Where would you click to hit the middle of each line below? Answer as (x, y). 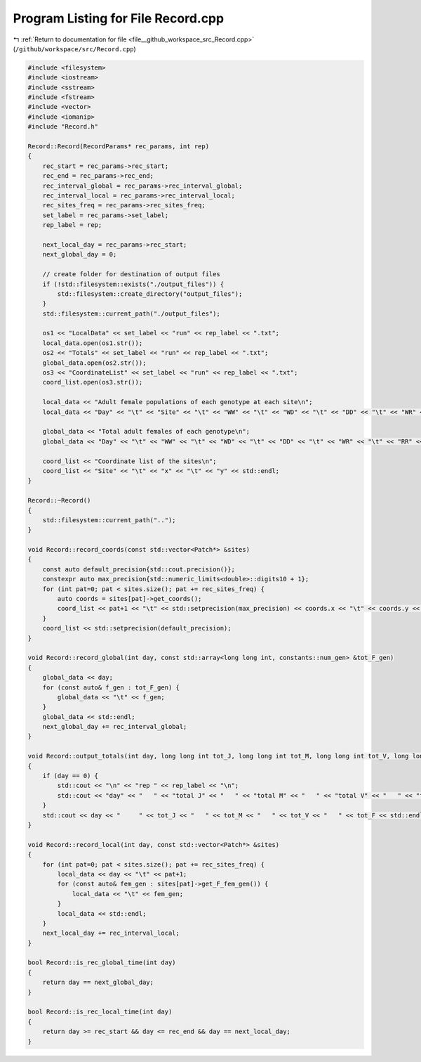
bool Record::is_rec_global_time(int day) (102, 963)
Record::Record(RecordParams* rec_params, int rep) (119, 147)
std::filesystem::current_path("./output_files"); (131, 313)
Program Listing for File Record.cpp (119, 18)
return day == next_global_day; (98, 983)
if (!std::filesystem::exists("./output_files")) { (133, 284)
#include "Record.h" (63, 127)
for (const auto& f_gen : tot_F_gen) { (111, 687)
